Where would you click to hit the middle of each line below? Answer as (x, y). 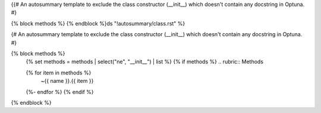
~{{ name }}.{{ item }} (67, 81)
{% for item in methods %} (59, 72)
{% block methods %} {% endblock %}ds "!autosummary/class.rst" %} (98, 23)
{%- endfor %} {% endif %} (60, 92)
